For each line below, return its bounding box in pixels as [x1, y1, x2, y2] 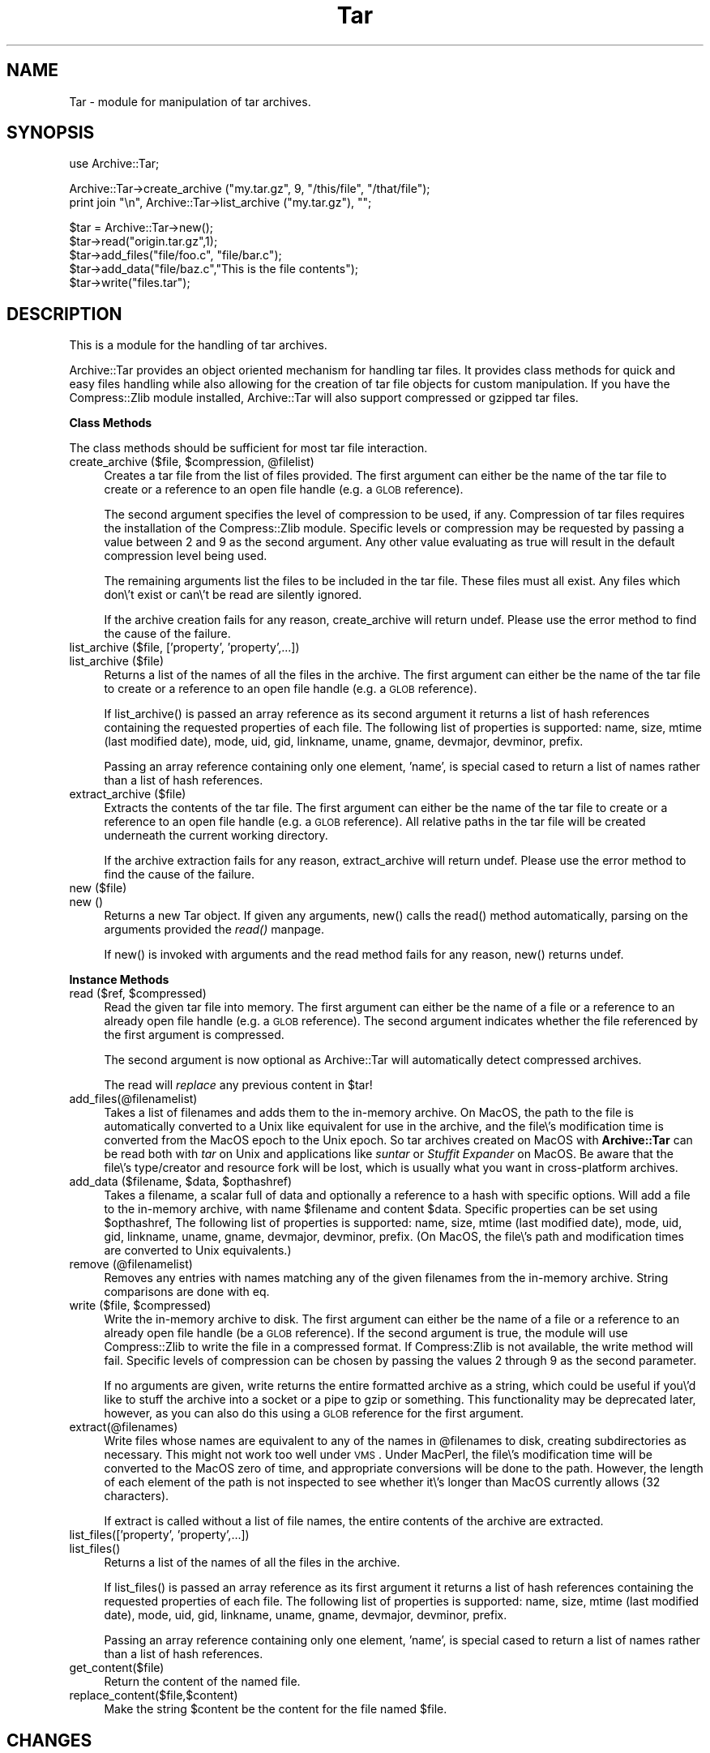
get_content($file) [69, 1661, 165, 1675]
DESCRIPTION [6, 303, 122, 324]
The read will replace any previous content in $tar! [104, 1078, 373, 1092]
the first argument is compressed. [104, 1028, 284, 1042]
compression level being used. [104, 549, 267, 563]
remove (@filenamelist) [69, 1257, 193, 1272]
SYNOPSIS [6, 122, 95, 143]
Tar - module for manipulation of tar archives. [69, 94, 311, 109]
